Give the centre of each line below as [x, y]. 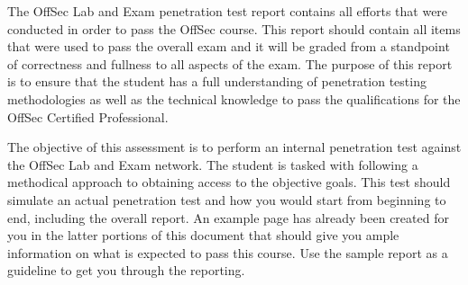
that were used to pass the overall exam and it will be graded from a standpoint [229, 46]
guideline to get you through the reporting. [126, 270]
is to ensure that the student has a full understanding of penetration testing [217, 81]
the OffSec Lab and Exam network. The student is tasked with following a [213, 164]
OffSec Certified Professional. [88, 116]
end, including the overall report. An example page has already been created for [228, 217]
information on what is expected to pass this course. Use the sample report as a [228, 252]
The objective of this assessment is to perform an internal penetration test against [234, 147]
